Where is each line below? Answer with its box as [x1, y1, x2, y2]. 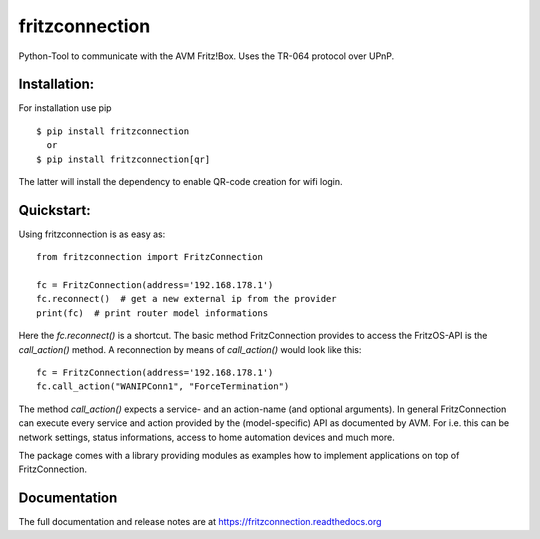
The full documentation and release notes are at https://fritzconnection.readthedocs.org [18, 516, 382, 528]
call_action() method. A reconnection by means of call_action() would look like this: [18, 343, 362, 355]
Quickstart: [18, 201, 92, 219]
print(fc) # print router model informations [36, 307, 269, 319]
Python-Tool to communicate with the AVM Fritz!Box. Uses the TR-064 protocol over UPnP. [18, 50, 395, 62]
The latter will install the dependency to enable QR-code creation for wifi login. [18, 176, 344, 188]
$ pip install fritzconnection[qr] [36, 153, 211, 165]
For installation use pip [18, 102, 112, 114]
